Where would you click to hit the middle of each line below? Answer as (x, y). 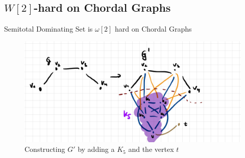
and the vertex (151, 149)
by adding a (96, 149)
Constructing (45, 149)
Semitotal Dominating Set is (48, 29)
